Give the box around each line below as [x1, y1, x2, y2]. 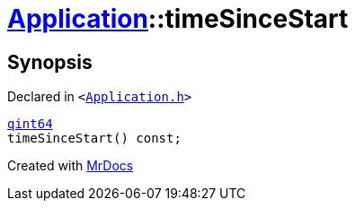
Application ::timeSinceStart [7, 4, 349, 34]
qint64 [7, 117, 53, 132]
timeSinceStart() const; [7, 131, 182, 146]
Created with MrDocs [7, 158, 134, 174]
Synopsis [7, 50, 93, 74]
